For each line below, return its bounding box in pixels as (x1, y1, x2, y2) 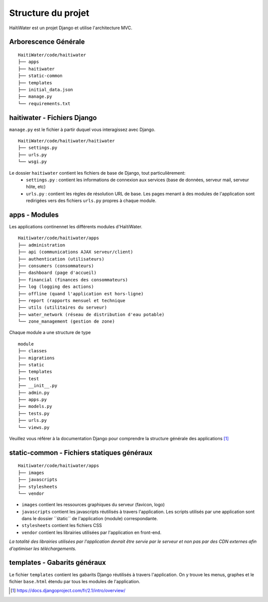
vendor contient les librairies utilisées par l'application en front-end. (21, 529, 161, 535)
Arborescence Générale (9, 38, 85, 46)
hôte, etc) (26, 184, 46, 190)
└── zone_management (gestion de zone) (18, 319, 115, 325)
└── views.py (18, 424, 50, 430)
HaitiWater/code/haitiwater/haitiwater (18, 138, 115, 143)
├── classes (18, 348, 47, 354)
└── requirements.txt (18, 101, 70, 106)
